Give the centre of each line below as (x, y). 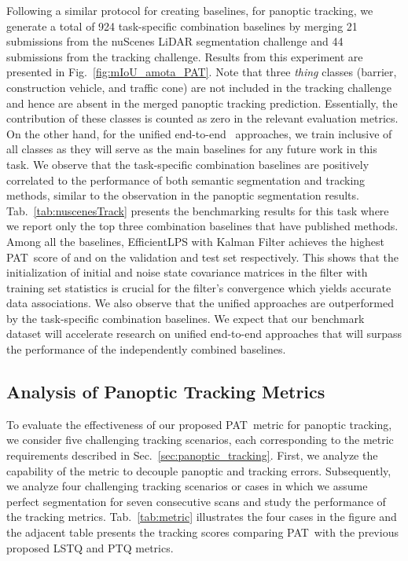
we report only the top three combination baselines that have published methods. (202, 226)
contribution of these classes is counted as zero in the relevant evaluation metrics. (202, 118)
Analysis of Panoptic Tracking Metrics (166, 392)
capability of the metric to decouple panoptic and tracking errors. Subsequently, (199, 470)
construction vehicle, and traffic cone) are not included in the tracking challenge (199, 87)
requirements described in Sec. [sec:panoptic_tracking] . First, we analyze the (192, 455)
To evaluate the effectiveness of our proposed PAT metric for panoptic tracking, (199, 424)
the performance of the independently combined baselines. (146, 349)
